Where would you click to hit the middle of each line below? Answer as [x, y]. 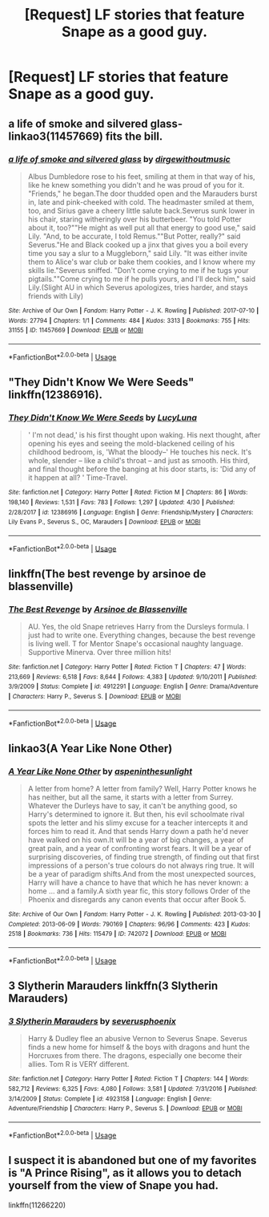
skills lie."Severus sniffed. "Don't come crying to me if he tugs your [139, 270]
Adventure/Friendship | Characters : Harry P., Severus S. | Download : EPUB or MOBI [125, 1109]
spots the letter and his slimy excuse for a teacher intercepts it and [138, 823]
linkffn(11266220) [37, 1205]
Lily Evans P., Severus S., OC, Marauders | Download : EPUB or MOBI [104, 522]
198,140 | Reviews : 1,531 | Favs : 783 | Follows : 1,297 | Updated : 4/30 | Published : [122, 502]
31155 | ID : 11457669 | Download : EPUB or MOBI [76, 331]
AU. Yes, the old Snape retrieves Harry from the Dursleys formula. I [139, 627]
